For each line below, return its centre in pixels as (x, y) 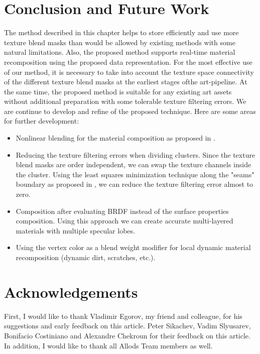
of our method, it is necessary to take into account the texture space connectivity (129, 72)
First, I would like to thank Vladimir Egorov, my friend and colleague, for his (123, 316)
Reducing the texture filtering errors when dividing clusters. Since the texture (136, 154)
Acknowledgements (71, 291)
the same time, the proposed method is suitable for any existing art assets (118, 91)
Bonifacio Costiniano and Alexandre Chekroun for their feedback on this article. (127, 335)
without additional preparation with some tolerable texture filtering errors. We (125, 101)
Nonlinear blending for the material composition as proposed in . (115, 138)
